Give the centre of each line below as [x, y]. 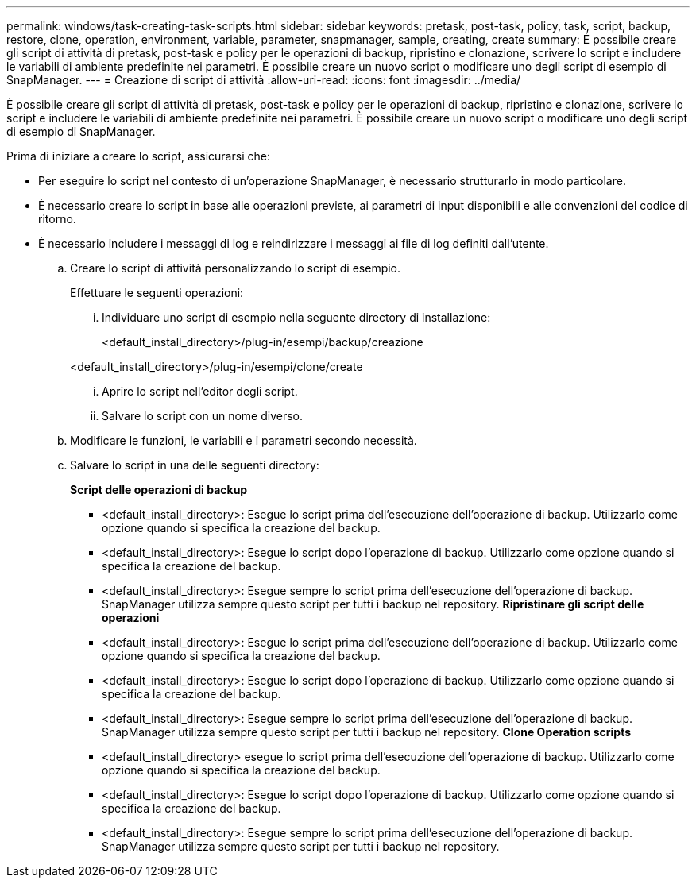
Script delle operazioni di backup [159, 490]
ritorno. [57, 219]
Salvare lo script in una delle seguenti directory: [195, 465]
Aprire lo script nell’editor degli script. [200, 391]
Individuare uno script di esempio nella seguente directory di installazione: [296, 317]
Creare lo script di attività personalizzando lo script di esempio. [236, 268]
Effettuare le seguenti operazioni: [157, 293]
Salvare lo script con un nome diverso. [203, 416]
